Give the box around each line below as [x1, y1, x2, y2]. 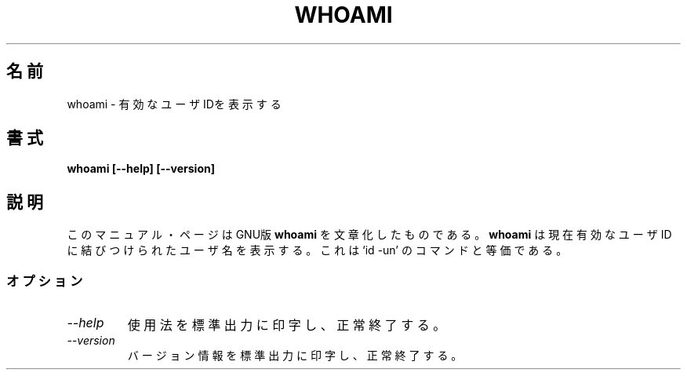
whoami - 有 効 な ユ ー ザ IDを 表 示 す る [67, 97, 282, 111]
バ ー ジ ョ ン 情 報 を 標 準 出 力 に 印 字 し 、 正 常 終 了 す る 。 [127, 349, 463, 363]
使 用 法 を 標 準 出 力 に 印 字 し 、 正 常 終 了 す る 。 [127, 317, 446, 334]
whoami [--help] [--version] [67, 162, 215, 176]
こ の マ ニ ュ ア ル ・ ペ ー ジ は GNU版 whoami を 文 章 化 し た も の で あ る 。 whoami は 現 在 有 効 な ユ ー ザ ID [67, 228, 672, 242]
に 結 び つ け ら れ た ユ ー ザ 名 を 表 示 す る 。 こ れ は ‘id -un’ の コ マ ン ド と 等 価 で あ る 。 [67, 243, 568, 257]
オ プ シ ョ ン [6, 272, 83, 289]
